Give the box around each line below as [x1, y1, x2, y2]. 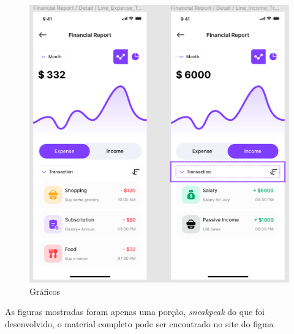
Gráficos [29, 284, 60, 297]
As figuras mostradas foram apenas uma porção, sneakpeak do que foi [5, 305, 265, 318]
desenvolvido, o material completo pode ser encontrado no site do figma [5, 317, 274, 330]
